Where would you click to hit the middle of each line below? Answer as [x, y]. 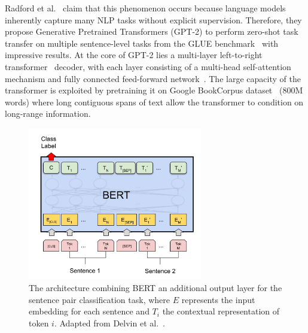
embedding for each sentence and [89, 311]
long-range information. [48, 113]
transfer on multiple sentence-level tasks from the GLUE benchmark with [142, 43]
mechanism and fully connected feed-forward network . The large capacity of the [153, 78]
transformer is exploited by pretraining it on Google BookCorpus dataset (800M [154, 90]
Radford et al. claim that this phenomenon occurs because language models [145, 8]
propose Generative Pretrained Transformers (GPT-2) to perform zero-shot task [152, 31]
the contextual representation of [221, 311]
